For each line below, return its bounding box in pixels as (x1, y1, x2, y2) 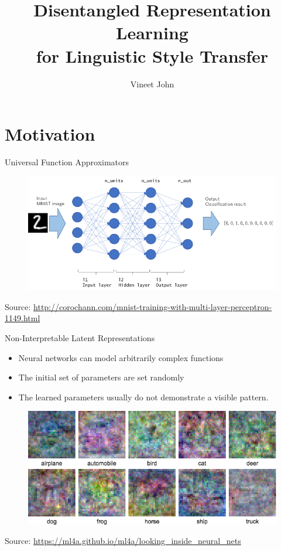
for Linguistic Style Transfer (36, 43, 269, 67)
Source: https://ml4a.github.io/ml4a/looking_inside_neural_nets (5, 535, 241, 547)
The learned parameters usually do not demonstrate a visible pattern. (18, 390, 269, 403)
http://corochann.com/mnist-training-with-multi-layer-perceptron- (33, 300, 272, 312)
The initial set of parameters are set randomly (18, 371, 184, 383)
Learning (116, 21, 189, 45)
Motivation (5, 122, 95, 146)
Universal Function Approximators (5, 156, 129, 168)
